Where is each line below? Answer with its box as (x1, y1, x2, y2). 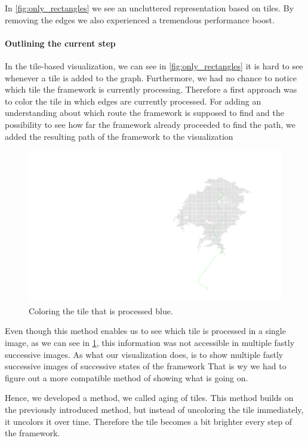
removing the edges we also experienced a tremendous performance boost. (5, 13, 275, 26)
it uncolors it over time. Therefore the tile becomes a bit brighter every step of (5, 415, 292, 427)
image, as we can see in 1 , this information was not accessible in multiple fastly (5, 336, 295, 348)
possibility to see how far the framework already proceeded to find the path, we (5, 118, 295, 130)
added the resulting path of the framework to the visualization (5, 130, 233, 142)
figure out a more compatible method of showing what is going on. (5, 371, 248, 384)
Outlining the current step (5, 36, 116, 49)
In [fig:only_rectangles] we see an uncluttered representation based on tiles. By (5, 2, 294, 14)
